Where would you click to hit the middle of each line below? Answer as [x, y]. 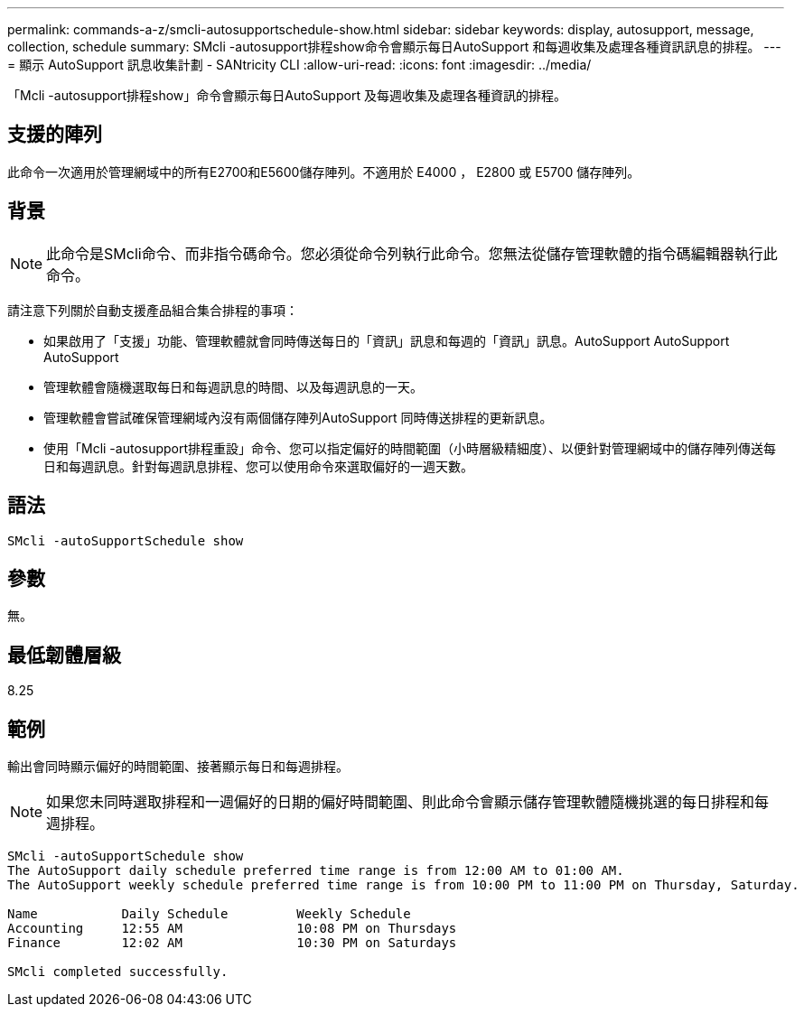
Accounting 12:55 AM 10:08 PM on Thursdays [232, 929]
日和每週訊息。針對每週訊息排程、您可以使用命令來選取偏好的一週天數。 [258, 466]
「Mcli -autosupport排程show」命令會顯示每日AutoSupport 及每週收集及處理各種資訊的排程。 [287, 95]
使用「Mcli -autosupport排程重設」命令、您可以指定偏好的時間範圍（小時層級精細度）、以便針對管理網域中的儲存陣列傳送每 [410, 448]
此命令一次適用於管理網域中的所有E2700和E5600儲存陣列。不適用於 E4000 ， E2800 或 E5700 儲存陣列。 [324, 172]
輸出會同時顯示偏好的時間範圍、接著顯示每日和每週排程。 [178, 767]
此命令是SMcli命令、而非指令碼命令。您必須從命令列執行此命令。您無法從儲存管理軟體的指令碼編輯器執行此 [412, 253]
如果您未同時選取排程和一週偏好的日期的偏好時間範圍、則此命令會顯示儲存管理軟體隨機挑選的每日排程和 [401, 802]
